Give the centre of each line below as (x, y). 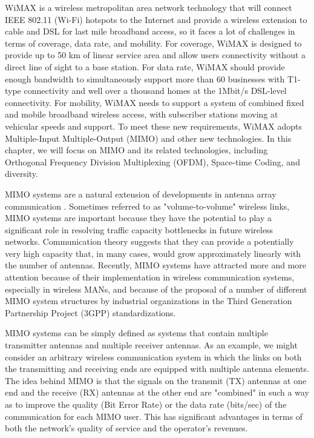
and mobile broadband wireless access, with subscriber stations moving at (142, 114)
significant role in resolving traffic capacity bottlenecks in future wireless (139, 229)
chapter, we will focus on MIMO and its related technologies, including (136, 150)
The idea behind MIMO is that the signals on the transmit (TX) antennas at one (156, 380)
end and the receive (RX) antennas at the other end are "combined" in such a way (157, 392)
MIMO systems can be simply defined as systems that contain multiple (136, 333)
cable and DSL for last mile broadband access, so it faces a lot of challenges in (150, 31)
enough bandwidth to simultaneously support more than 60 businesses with (145, 78)
